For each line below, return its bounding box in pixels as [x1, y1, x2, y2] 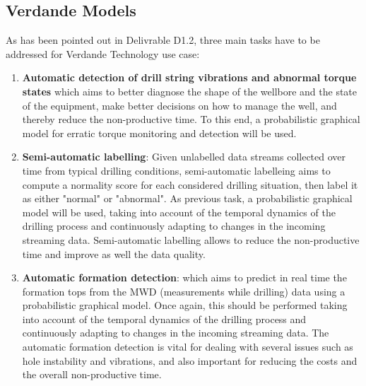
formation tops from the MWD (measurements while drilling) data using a [22, 283, 346, 298]
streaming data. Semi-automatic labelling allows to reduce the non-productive [22, 232, 360, 247]
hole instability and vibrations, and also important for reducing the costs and [22, 353, 358, 368]
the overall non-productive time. [22, 367, 162, 382]
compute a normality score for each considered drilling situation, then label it [22, 177, 358, 192]
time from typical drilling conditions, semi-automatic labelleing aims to [22, 163, 331, 177]
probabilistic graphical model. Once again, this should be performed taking [22, 298, 348, 312]
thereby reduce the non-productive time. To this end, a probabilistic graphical [22, 112, 360, 127]
